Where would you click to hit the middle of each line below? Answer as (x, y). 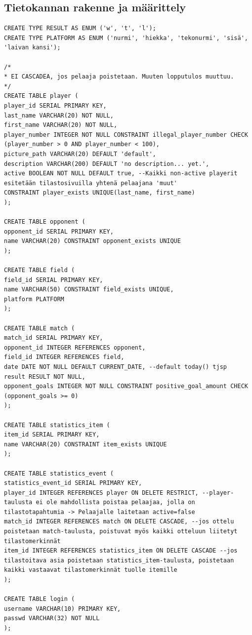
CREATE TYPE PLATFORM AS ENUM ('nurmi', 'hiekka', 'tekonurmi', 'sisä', (126, 38)
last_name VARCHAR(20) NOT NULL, (59, 115)
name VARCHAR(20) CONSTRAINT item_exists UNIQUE (85, 444)
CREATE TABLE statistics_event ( (59, 473)
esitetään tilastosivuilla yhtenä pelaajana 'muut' (91, 183)
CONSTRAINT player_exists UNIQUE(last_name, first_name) (100, 193)
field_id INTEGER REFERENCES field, (64, 357)
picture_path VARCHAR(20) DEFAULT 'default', (80, 154)
